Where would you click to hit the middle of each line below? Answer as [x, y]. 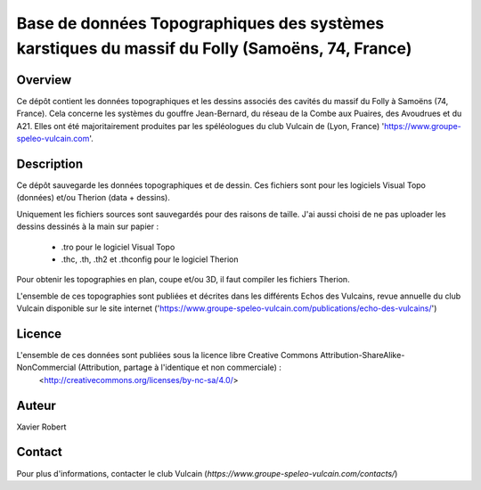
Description [50, 163]
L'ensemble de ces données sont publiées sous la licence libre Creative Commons [167, 355]
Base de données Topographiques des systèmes [200, 23]
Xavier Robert [41, 427]
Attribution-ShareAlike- [363, 355]
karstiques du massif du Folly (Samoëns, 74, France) [214, 48]
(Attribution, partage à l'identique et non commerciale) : [180, 367]
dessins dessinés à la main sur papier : [88, 226]
